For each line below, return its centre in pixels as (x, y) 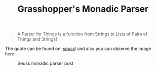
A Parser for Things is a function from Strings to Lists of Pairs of (82, 34)
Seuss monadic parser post (45, 63)
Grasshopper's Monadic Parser (83, 9)
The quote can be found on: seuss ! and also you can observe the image (78, 49)
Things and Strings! (37, 39)
